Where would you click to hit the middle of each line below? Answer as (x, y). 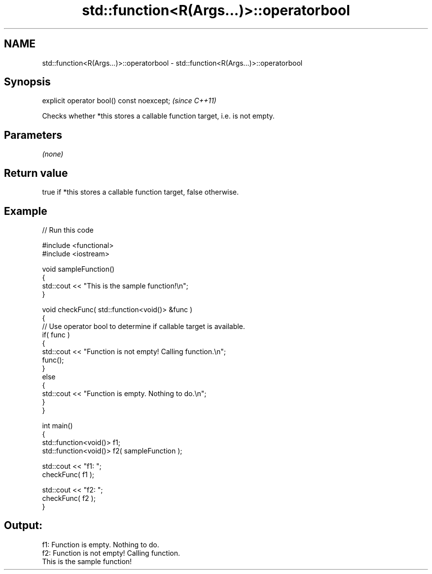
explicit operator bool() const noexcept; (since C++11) (129, 101)
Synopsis (27, 82)
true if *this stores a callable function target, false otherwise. (141, 192)
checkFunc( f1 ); (68, 474)
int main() (57, 425)
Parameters (33, 135)
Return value (36, 173)
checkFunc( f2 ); (69, 498)
